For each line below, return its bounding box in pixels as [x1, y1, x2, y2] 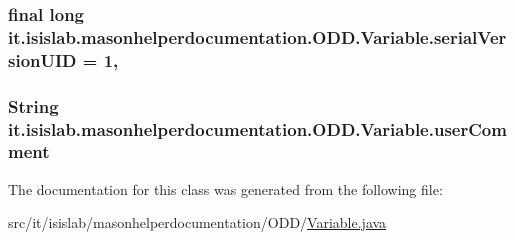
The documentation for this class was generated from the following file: [8, 178, 443, 199]
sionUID [8, 47, 77, 72]
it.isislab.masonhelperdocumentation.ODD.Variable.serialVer [8, 24, 507, 49]
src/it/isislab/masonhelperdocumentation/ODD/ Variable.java [8, 212, 387, 233]
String [8, 93, 59, 118]
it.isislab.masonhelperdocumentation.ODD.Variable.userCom [8, 116, 507, 141]
